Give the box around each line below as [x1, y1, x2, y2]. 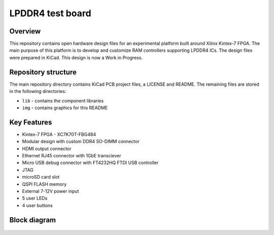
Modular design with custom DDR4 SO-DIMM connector [22, 139, 140, 145]
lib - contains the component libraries [22, 97, 104, 104]
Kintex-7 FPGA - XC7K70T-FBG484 [22, 131, 96, 137]
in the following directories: [9, 88, 66, 94]
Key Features [9, 118, 52, 126]
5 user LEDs [22, 195, 48, 202]
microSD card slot [22, 174, 60, 180]
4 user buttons [22, 202, 53, 208]
